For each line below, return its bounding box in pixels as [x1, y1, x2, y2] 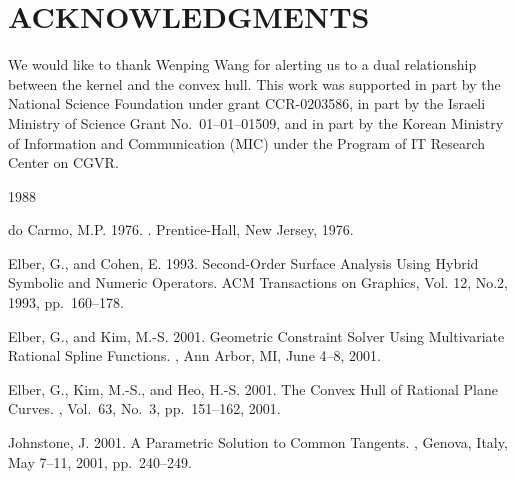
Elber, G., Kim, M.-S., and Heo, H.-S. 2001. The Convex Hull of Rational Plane [8, 378, 498, 399]
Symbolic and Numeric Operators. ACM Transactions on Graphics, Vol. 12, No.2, [8, 272, 508, 293]
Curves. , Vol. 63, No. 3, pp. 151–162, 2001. [8, 398, 281, 419]
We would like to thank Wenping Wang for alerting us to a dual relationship [8, 54, 477, 75]
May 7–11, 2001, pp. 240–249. [8, 451, 192, 472]
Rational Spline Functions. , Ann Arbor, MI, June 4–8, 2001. [8, 345, 381, 366]
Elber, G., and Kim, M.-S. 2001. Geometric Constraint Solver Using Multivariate [8, 325, 505, 346]
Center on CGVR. [8, 152, 119, 173]
